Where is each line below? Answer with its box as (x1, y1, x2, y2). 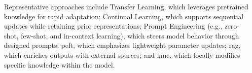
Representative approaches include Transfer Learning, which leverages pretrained (4, 1, 249, 11)
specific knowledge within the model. (4, 59, 115, 70)
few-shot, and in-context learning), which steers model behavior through (21, 30, 239, 40)
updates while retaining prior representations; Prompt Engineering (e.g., (4, 21, 222, 31)
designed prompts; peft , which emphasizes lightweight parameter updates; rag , (4, 40, 241, 50)
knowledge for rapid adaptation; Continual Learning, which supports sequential (4, 11, 244, 21)
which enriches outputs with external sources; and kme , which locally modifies (4, 49, 240, 60)
